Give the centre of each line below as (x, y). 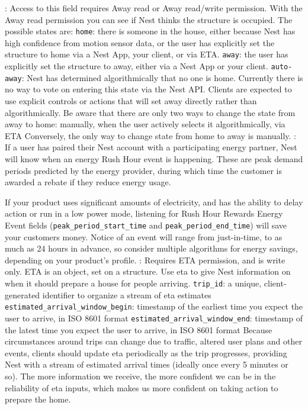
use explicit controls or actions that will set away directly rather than (131, 101)
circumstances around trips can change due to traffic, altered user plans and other (153, 341)
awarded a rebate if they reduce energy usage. (88, 182)
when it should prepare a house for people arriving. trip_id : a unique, (133, 283)
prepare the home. (38, 399)
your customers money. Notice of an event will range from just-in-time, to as (144, 236)
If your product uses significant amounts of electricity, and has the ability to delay (154, 202)
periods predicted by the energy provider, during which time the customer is (143, 170)
